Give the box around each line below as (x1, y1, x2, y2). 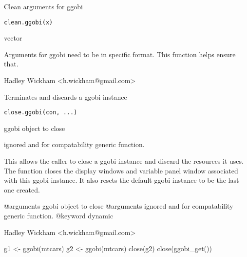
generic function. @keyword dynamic (4, 211, 114, 221)
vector (4, 33, 22, 43)
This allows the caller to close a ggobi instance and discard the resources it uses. (4, 156, 244, 166)
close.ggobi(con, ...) (4, 109, 77, 116)
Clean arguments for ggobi (4, 1, 83, 11)
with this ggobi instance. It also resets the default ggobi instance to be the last (4, 175, 239, 185)
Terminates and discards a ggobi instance (4, 91, 127, 102)
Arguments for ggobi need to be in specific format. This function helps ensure (4, 49, 236, 59)
